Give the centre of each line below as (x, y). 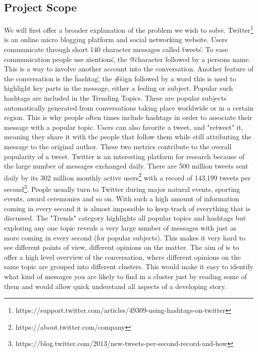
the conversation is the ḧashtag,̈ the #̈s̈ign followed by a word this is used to (120, 78)
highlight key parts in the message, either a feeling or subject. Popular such (119, 88)
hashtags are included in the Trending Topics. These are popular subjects (115, 98)
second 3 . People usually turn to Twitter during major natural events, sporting (122, 188)
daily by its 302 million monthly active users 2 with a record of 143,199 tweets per (128, 176)
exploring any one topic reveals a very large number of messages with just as (120, 228)
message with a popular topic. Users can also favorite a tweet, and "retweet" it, (124, 127)
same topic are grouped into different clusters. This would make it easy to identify (129, 266)
